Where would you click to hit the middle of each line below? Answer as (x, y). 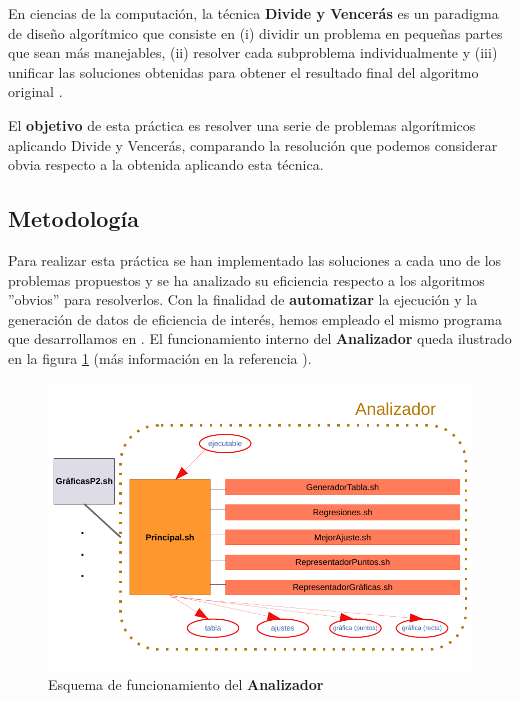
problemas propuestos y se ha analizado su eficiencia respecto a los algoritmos (246, 279)
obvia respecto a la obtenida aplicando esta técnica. (166, 164)
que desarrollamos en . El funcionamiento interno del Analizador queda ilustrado (260, 338)
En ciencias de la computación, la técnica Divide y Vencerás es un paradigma (253, 13)
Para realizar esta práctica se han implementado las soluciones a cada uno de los (255, 259)
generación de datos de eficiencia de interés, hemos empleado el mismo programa (255, 318)
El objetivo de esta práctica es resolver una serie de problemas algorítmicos (242, 124)
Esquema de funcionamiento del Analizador (186, 684)
